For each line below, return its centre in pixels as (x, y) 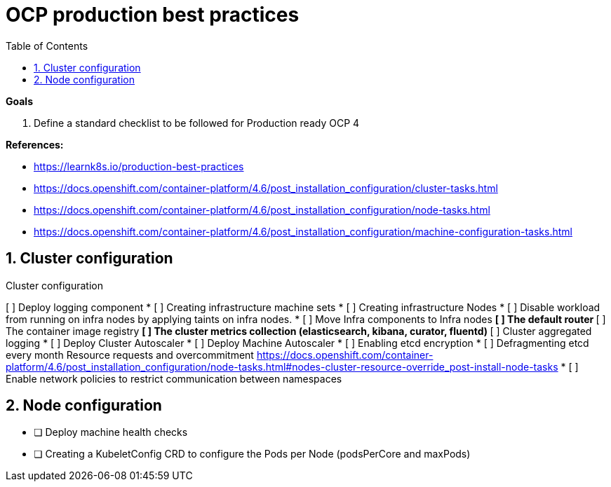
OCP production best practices (153, 15)
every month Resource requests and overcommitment (130, 355)
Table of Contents (47, 46)
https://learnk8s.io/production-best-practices (139, 166)
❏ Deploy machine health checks (111, 432)
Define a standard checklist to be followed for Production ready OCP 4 (197, 123)
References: (35, 144)
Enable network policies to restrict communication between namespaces (174, 378)
